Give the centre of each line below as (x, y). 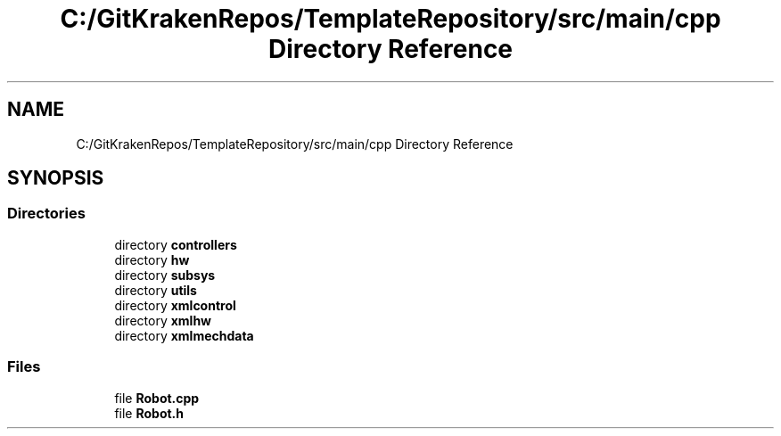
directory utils (156, 290)
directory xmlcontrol (175, 305)
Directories (46, 214)
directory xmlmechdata (184, 335)
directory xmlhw (163, 320)
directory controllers (176, 244)
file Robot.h (149, 413)
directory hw (152, 259)
